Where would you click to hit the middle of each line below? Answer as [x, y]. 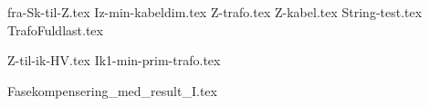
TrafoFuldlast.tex [55, 29]
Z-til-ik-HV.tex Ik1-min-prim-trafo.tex [114, 60]
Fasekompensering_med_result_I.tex [112, 90]
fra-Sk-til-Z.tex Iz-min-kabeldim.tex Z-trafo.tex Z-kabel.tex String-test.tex [215, 12]
